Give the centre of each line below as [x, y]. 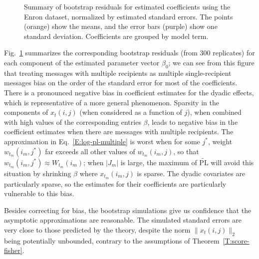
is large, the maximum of [159, 162]
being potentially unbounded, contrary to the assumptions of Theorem [112, 240]
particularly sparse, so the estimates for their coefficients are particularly [115, 183]
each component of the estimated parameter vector [82, 62]
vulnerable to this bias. [39, 193]
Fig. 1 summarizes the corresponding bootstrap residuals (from [101, 53]
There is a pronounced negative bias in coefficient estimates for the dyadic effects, [129, 92]
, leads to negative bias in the [193, 122]
